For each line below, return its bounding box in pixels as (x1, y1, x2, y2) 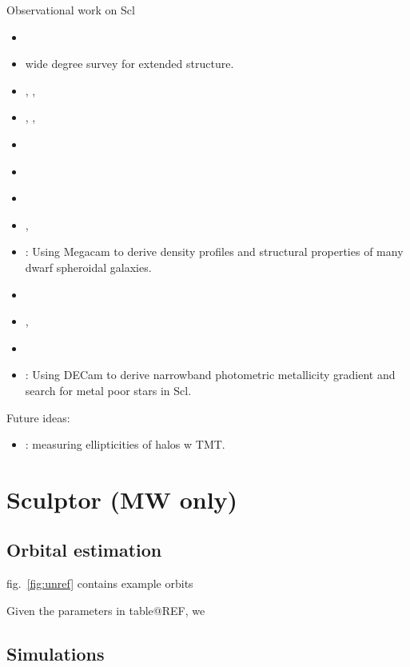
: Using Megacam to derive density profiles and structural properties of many (25, 243, 404, 260)
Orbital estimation (6, 537, 162, 562)
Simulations (6, 641, 105, 665)
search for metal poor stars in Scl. (25, 381, 192, 398)
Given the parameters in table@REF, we (6, 601, 205, 618)
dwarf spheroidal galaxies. (25, 258, 152, 275)
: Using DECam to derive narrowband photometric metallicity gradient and (25, 366, 396, 383)
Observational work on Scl (6, 2, 135, 18)
